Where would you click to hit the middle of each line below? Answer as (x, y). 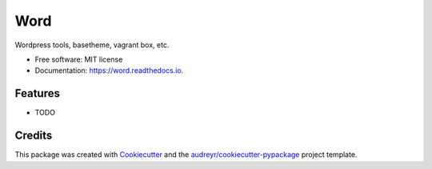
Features (37, 93)
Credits (34, 136)
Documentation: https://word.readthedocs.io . (109, 70)
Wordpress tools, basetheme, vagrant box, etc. (92, 45)
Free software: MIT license (79, 59)
